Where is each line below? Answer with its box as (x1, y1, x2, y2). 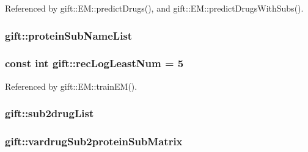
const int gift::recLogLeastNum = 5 (5, 56, 184, 71)
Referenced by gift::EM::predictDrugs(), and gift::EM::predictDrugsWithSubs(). (5, 2, 304, 14)
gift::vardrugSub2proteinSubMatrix (5, 134, 183, 149)
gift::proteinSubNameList (5, 27, 133, 43)
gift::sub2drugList (5, 106, 94, 121)
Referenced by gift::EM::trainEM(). (5, 79, 137, 92)
